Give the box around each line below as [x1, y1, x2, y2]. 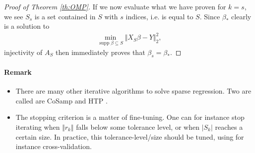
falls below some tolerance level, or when [76, 121, 199, 132]
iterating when [15, 121, 60, 132]
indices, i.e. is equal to [126, 11, 193, 21]
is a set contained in [34, 11, 96, 21]
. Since [199, 11, 220, 21]
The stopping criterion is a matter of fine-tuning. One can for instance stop [15, 112, 245, 122]
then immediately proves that [56, 47, 145, 57]
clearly [231, 11, 252, 21]
